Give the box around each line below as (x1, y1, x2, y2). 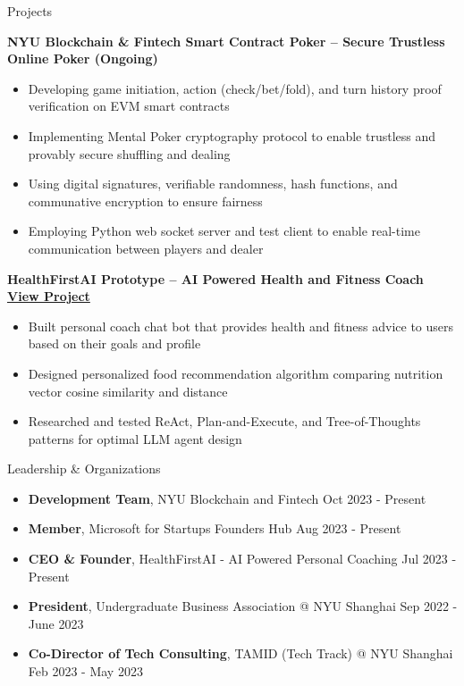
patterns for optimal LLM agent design (28, 429, 242, 448)
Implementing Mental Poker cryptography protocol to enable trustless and (28, 126, 436, 145)
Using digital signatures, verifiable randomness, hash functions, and (28, 174, 398, 193)
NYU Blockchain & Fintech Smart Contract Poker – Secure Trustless (7, 31, 445, 50)
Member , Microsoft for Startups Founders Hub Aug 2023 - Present (28, 519, 401, 538)
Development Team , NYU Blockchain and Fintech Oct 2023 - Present (28, 489, 426, 507)
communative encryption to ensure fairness (28, 191, 263, 210)
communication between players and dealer (28, 238, 264, 257)
